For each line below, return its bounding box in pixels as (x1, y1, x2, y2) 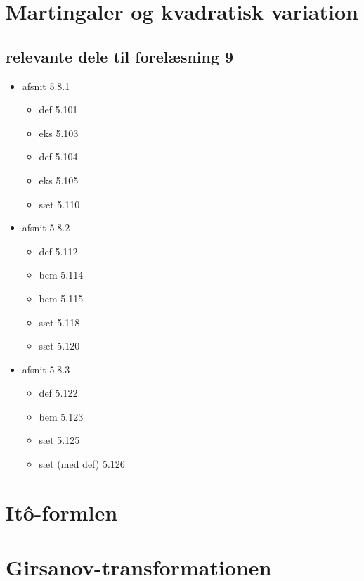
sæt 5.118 (39, 314, 80, 329)
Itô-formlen (6, 497, 118, 526)
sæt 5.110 (39, 196, 80, 211)
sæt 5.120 (39, 338, 80, 353)
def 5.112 (39, 243, 78, 258)
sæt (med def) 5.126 (39, 456, 125, 471)
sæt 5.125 (39, 433, 80, 447)
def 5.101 (39, 102, 78, 117)
